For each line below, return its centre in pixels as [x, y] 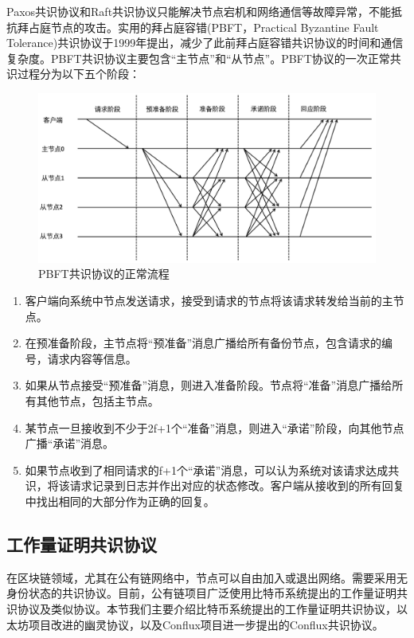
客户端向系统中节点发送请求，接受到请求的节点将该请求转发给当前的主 [209, 300]
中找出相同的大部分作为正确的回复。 [120, 501]
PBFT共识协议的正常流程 [104, 274]
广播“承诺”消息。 [70, 443]
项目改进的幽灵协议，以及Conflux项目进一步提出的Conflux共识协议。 [206, 624]
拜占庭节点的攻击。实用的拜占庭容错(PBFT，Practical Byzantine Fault [198, 27]
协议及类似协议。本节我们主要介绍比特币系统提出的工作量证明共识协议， [207, 608]
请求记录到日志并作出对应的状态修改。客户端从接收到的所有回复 [237, 485]
